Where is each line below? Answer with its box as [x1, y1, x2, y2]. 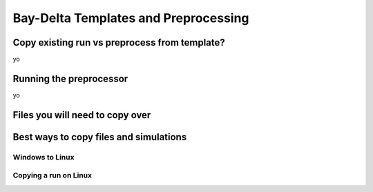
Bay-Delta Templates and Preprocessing [12, 10, 249, 26]
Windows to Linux [12, 152, 75, 162]
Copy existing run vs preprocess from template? [12, 37, 226, 48]
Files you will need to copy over [12, 109, 151, 121]
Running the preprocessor [12, 73, 128, 84]
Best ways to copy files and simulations [12, 131, 187, 143]
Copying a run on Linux [12, 171, 93, 180]
